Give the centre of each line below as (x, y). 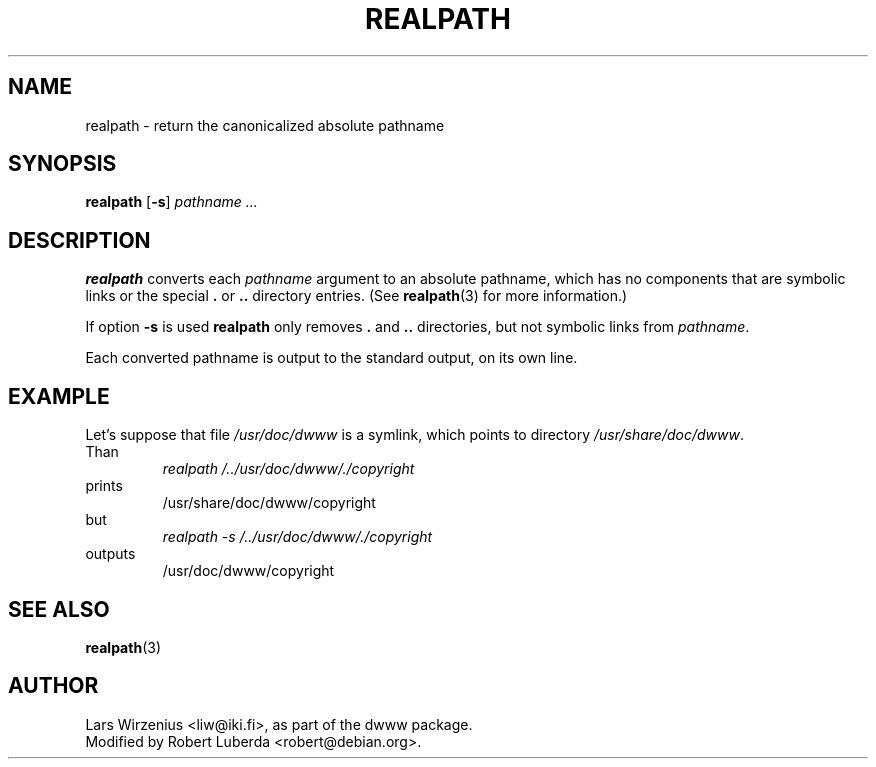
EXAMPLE (59, 396)
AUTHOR (53, 686)
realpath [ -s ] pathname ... (171, 202)
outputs (110, 554)
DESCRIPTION (79, 240)
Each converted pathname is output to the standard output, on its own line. (331, 358)
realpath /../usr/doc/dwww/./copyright (288, 469)
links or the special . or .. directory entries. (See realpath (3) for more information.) (356, 296)
